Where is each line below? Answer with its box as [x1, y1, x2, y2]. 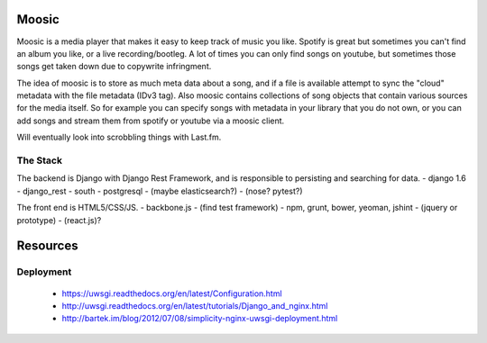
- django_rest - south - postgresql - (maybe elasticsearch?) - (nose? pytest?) [16, 185, 303, 196]
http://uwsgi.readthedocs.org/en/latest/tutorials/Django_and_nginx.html [61, 300, 328, 311]
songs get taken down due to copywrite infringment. [16, 61, 212, 72]
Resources [16, 239, 78, 254]
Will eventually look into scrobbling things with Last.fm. [16, 131, 222, 143]
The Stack [16, 154, 63, 167]
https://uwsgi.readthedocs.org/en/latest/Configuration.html [61, 288, 283, 299]
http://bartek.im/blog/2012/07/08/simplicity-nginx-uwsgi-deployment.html [61, 313, 338, 324]
